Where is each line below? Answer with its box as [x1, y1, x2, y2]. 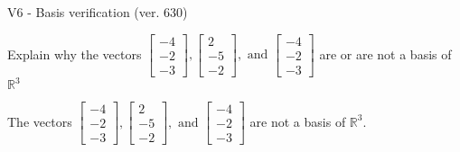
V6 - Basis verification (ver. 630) [7, 3, 188, 21]
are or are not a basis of [319, 44, 452, 63]
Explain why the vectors [7, 44, 142, 63]
